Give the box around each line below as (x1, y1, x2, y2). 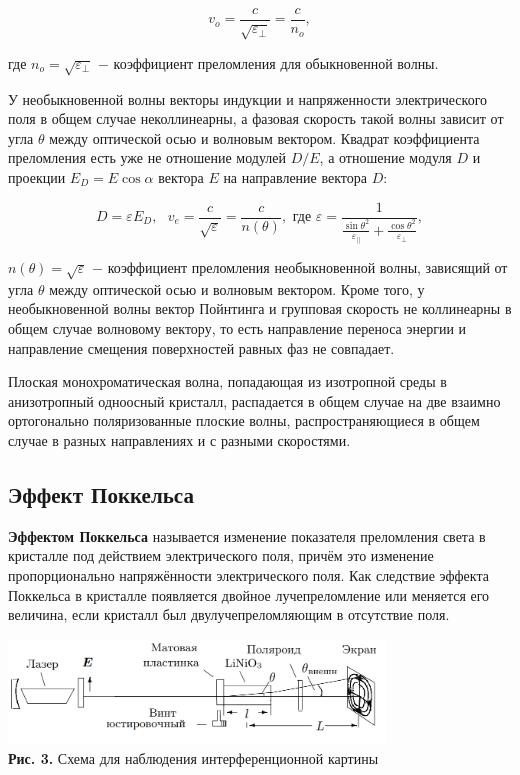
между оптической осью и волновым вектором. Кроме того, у (49, 278, 425, 299)
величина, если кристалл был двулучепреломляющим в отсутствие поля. (8, 604, 450, 625)
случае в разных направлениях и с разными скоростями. (8, 429, 351, 450)
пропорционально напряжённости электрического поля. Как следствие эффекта (8, 564, 489, 585)
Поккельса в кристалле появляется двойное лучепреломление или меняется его (8, 584, 490, 605)
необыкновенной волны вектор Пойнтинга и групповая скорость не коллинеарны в (8, 298, 512, 319)
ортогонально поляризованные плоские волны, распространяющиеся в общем (8, 410, 480, 431)
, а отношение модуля (319, 147, 452, 168)
